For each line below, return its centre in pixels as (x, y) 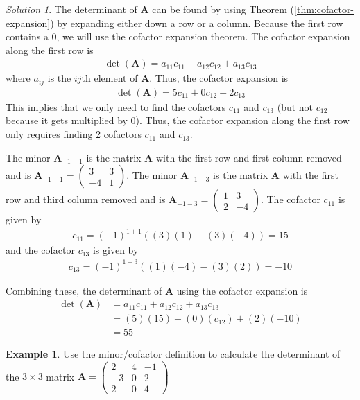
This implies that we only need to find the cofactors (116, 106)
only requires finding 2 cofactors (74, 134)
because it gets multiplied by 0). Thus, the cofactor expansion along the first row (178, 120)
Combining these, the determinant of (84, 290)
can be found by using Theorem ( (223, 9)
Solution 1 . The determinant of (71, 9)
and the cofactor (40, 250)
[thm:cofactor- (324, 9)
